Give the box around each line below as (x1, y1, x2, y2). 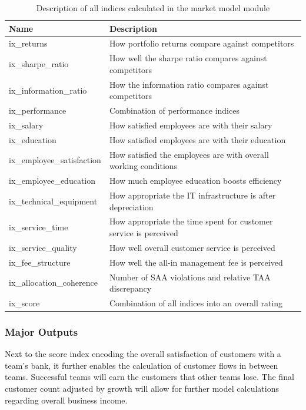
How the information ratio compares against (109, 78, 269, 90)
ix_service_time (9, 221, 68, 233)
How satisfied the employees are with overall (109, 148, 269, 160)
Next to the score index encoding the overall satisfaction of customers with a (5, 348, 281, 360)
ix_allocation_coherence (9, 276, 98, 289)
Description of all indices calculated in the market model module (36, 2, 270, 14)
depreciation (109, 200, 154, 213)
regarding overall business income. (5, 394, 128, 406)
